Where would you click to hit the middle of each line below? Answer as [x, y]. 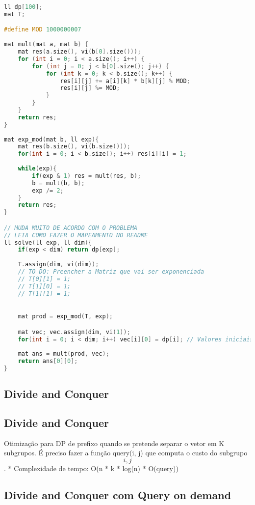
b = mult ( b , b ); [58, 183]
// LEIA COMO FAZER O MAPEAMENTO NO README [76, 235]
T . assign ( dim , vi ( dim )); [58, 265]
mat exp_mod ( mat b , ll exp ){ [51, 139]
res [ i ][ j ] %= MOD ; [90, 88]
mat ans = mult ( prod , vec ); [64, 354]
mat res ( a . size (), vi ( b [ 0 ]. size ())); [79, 52]
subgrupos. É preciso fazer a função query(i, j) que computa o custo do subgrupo [126, 453]
